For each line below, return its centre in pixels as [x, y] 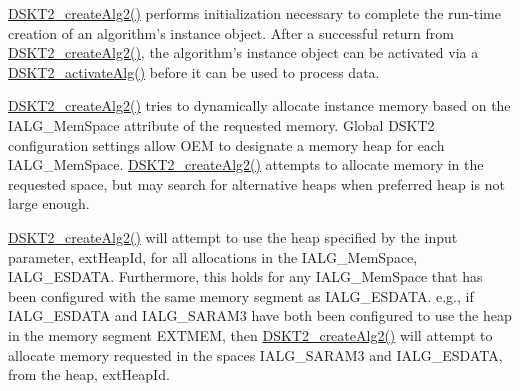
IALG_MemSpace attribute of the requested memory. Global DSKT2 [221, 124]
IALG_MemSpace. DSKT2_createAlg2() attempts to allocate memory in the [246, 164]
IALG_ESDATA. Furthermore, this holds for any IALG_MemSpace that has [245, 276]
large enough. [49, 203]
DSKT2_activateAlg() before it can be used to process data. [194, 71]
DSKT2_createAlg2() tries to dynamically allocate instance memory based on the [259, 105]
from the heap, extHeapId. [89, 374]
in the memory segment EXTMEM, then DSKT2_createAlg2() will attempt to [250, 334]
